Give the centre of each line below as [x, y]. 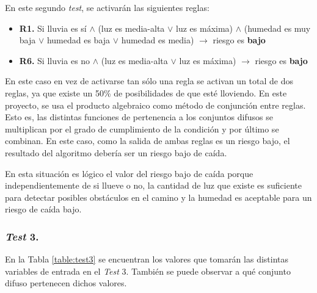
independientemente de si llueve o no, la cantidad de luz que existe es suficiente [153, 185]
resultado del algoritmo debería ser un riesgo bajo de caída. [116, 152]
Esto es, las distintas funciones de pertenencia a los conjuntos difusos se [139, 117]
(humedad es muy [277, 28]
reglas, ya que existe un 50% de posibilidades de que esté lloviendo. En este [146, 92]
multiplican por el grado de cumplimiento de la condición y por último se [142, 128]
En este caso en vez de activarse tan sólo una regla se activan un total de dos [149, 81]
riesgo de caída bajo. [43, 209]
